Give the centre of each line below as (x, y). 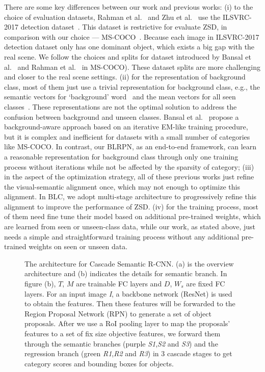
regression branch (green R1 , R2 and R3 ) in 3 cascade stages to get (128, 353)
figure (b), (40, 284)
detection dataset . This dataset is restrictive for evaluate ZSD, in (124, 27)
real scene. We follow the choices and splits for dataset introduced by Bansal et (128, 56)
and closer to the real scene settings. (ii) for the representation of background (125, 77)
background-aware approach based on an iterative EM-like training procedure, (126, 127)
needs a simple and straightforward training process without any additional (122, 236)
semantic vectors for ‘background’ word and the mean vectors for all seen (120, 97)
